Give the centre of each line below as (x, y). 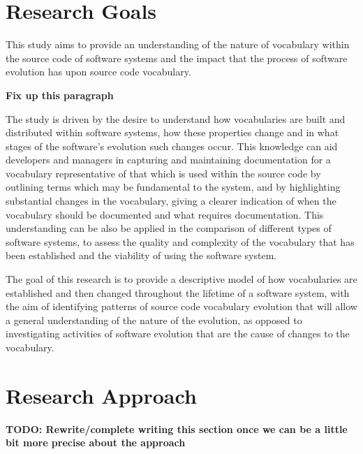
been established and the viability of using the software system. (141, 255)
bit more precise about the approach (96, 442)
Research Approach (101, 395)
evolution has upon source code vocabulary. (98, 72)
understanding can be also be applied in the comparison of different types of (169, 228)
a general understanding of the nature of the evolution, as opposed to (154, 320)
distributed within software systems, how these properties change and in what (172, 132)
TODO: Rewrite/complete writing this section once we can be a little (177, 429)
